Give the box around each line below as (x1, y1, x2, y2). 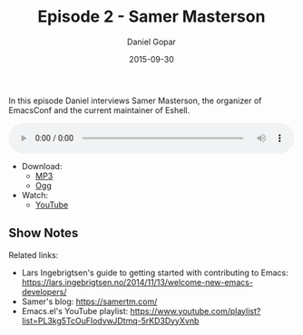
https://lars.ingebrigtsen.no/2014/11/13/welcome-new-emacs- (21, 276, 253, 287)
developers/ (21, 286, 67, 297)
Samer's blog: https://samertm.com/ (21, 296, 158, 307)
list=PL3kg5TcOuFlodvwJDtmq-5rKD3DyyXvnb (21, 315, 200, 326)
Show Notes (8, 225, 79, 241)
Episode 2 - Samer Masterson (37, 6, 266, 27)
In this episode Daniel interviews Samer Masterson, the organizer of (8, 95, 262, 106)
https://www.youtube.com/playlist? (130, 305, 261, 316)
